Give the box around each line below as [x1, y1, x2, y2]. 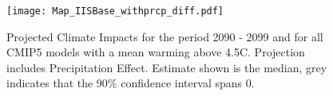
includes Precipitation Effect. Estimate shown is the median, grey [6, 59, 327, 75]
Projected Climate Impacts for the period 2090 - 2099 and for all [6, 28, 323, 44]
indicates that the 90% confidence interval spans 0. [6, 75, 255, 91]
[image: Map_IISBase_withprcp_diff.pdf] [6, 6, 224, 17]
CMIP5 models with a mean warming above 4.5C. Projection [6, 44, 305, 60]
